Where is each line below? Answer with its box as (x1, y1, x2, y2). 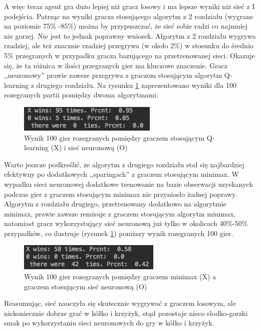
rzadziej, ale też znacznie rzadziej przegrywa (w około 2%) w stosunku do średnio (4, 40, 253, 51)
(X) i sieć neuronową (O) (51, 142, 128, 153)
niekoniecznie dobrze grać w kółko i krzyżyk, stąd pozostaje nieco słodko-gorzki (4, 307, 248, 318)
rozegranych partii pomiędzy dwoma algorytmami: (4, 89, 158, 100)
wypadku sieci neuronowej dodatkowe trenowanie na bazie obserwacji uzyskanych (4, 178, 253, 189)
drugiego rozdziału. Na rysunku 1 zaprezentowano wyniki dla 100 (36, 79, 236, 90)
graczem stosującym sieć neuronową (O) (24, 281, 147, 291)
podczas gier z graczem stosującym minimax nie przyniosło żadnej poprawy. (4, 188, 237, 199)
